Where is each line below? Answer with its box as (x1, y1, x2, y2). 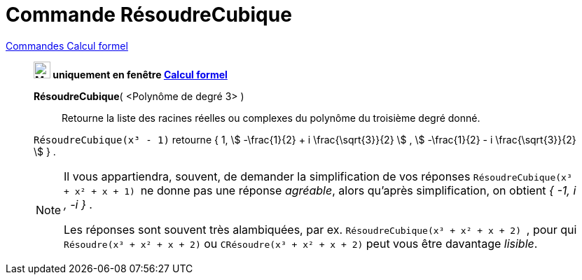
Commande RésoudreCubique (6, 3, 292, 27)
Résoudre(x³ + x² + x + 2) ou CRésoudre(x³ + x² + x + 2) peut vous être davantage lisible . (64, 236, 538, 251)
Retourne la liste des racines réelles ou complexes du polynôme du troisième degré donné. (62, 111, 480, 124)
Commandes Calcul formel (6, 39, 128, 52)
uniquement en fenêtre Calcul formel (53, 68, 228, 80)
